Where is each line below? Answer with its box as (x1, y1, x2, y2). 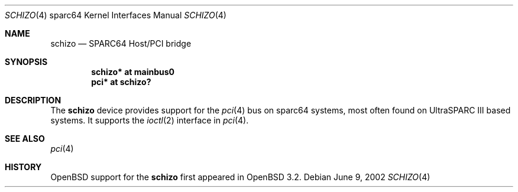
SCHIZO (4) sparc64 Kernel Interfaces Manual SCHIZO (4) (5, 10, 226, 20)
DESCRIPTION (5, 95, 61, 105)
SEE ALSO (5, 134, 45, 144)
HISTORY (5, 162, 42, 172)
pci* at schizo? (91, 77, 151, 87)
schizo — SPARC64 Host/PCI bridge (50, 38, 192, 48)
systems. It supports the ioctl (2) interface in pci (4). (50, 115, 249, 125)
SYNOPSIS (5, 57, 48, 67)
